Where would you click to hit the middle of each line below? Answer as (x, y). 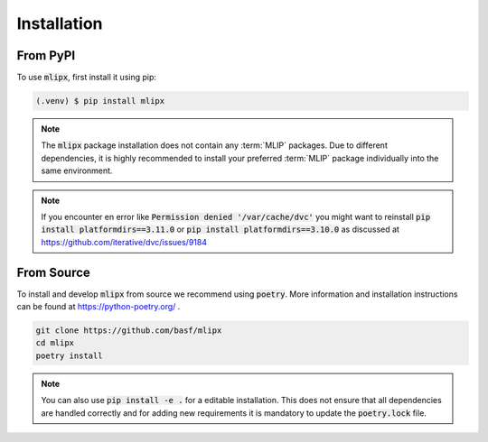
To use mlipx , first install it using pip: (87, 78)
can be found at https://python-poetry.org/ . (99, 307)
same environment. (77, 170)
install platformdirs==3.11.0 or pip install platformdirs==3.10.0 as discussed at (220, 229)
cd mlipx (55, 343)
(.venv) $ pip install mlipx (100, 101)
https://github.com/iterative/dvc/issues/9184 (124, 242)
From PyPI (46, 55)
